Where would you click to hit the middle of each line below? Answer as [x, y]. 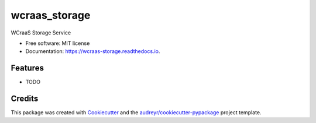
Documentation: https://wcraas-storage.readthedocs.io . [93, 51]
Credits [25, 99]
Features [27, 68]
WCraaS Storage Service [41, 33]
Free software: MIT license [58, 43]
